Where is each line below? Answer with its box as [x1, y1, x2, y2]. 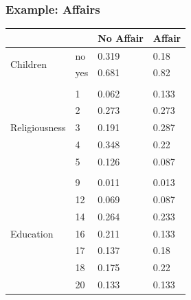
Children [10, 56, 47, 71]
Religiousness [10, 120, 66, 135]
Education [10, 226, 54, 240]
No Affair [98, 30, 144, 45]
